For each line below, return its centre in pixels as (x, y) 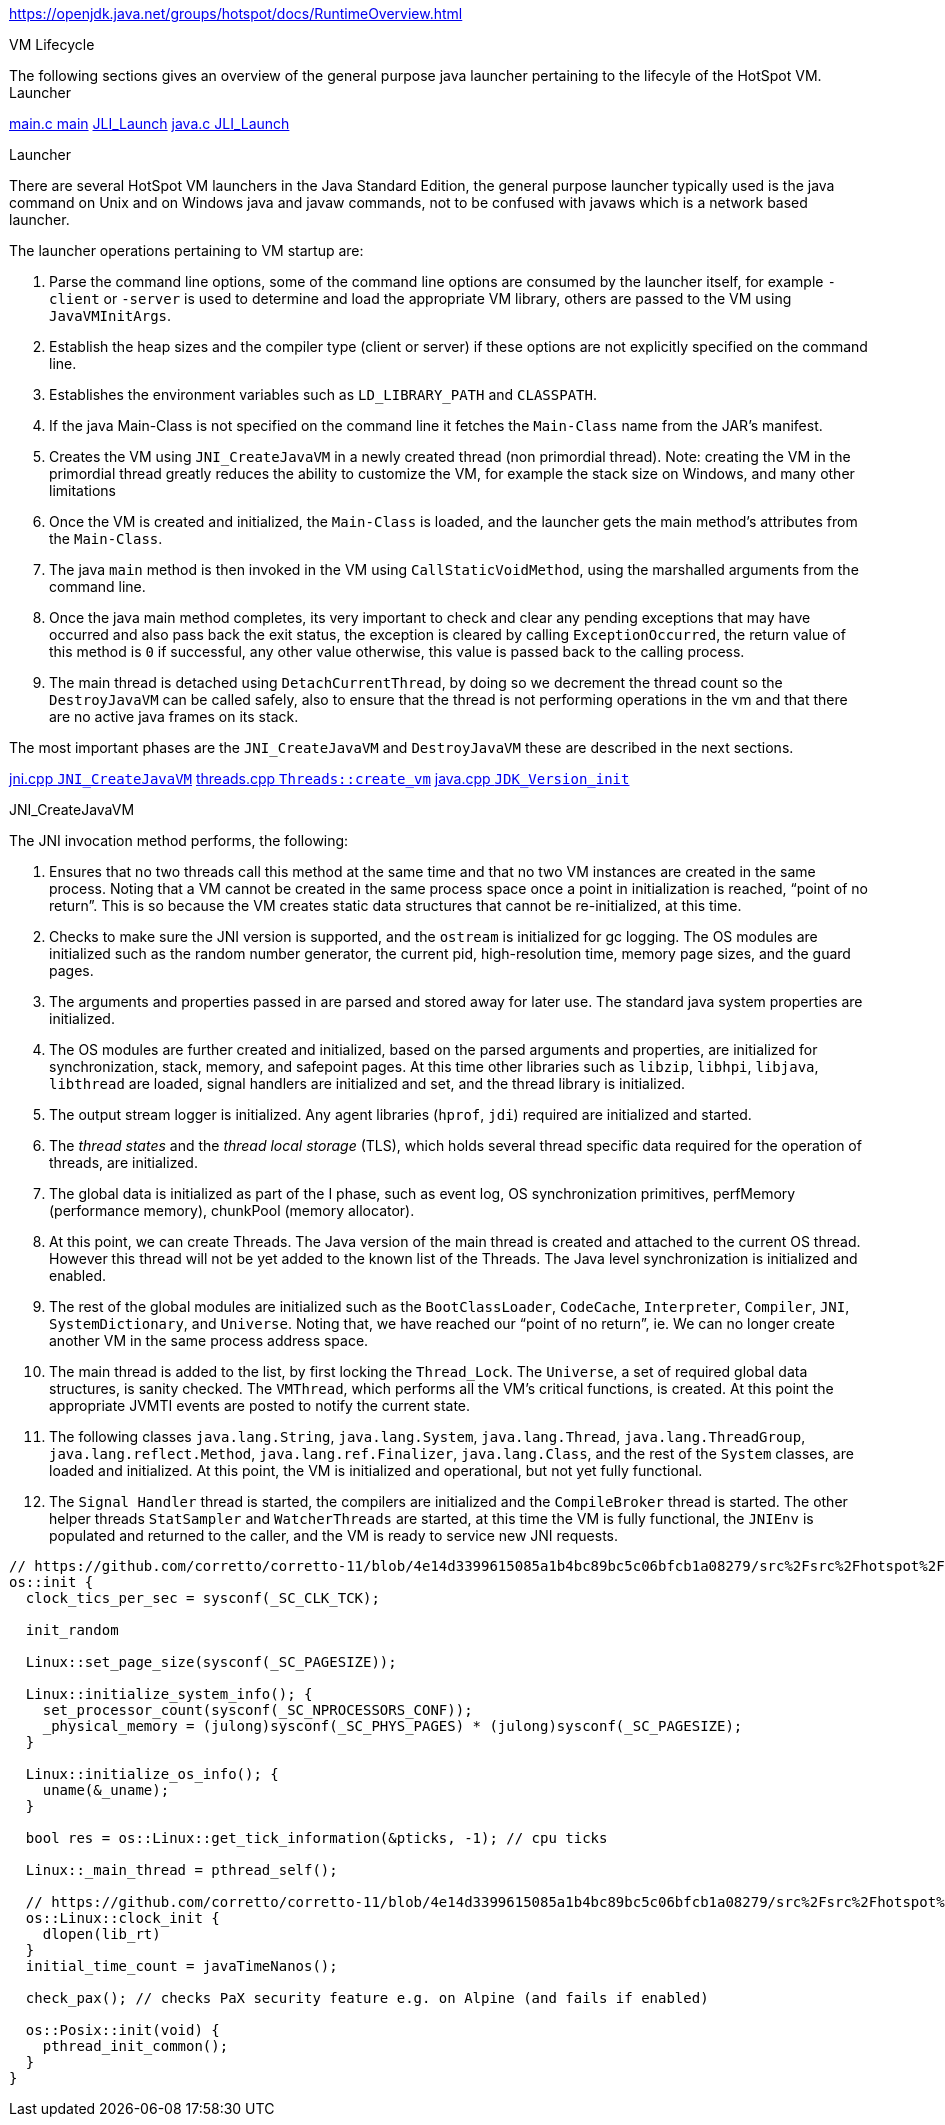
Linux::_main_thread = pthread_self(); (181, 1870)
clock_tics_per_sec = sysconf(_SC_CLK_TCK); (202, 1598)
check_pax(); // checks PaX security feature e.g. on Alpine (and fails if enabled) (367, 1998)
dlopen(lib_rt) (101, 1934)
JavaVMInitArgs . (110, 315)
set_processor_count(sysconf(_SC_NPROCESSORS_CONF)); (257, 1710)
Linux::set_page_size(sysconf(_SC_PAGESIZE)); (211, 1662)
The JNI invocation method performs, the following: (179, 840)
